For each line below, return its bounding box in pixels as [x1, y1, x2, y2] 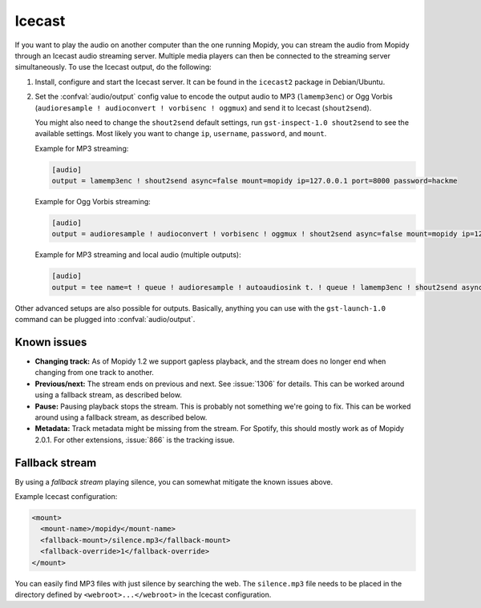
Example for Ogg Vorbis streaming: [34, 197, 152, 207]
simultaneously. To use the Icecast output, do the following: [14, 62, 212, 72]
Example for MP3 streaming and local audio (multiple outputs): [34, 250, 241, 260]
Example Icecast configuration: [14, 492, 118, 501]
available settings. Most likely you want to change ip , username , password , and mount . [34, 129, 327, 139]
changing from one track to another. [34, 368, 154, 377]
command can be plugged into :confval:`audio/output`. [14, 315, 196, 324]
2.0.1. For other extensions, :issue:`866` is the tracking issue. [34, 435, 236, 445]
